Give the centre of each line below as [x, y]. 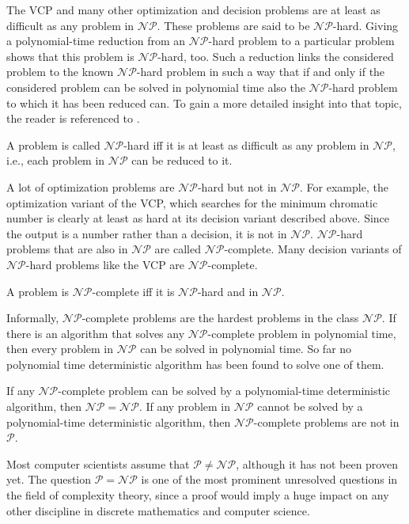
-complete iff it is [133, 291]
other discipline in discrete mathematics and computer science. [158, 510]
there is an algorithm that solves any [96, 333]
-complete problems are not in [326, 421]
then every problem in [60, 349]
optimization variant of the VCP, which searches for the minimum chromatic [192, 202]
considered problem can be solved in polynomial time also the [156, 87]
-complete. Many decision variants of [313, 249]
